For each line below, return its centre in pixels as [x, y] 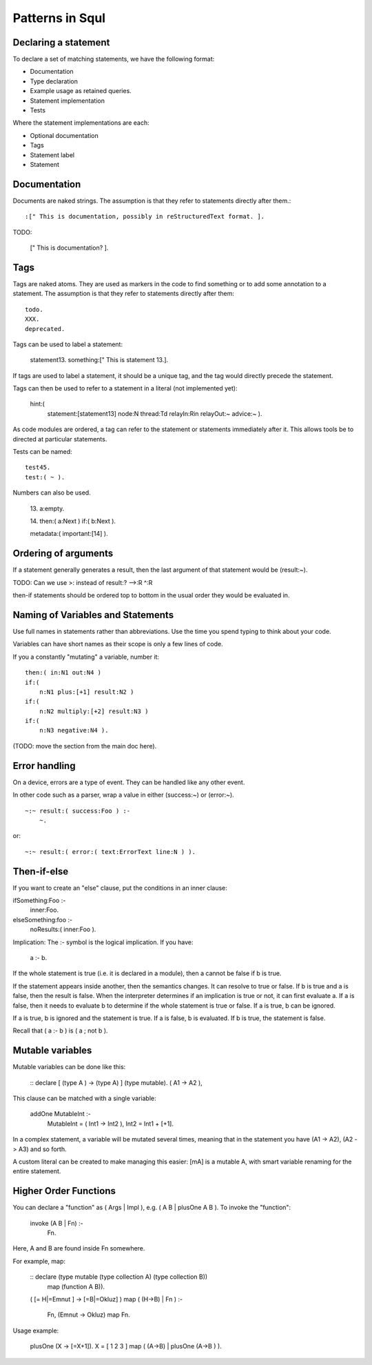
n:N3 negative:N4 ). [74, 730]
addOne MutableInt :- [60, 1114]
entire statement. [37, 1171]
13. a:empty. [47, 508]
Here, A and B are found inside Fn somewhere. [79, 1248]
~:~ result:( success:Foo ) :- [78, 811]
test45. [38, 468]
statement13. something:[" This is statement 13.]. [99, 360]
